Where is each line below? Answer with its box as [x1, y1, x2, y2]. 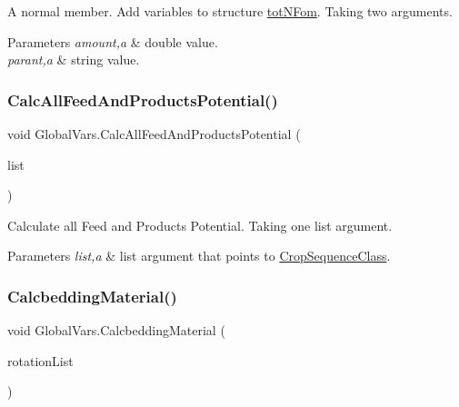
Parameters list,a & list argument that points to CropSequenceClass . [7, 246, 391, 265]
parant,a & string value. [7, 50, 140, 69]
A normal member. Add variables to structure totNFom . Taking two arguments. [7, 2, 453, 20]
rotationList [7, 351, 74, 370]
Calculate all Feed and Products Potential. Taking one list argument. [7, 215, 393, 234]
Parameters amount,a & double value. [7, 32, 218, 51]
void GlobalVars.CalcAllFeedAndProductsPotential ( [7, 124, 301, 143]
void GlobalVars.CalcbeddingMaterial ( [7, 321, 225, 340]
